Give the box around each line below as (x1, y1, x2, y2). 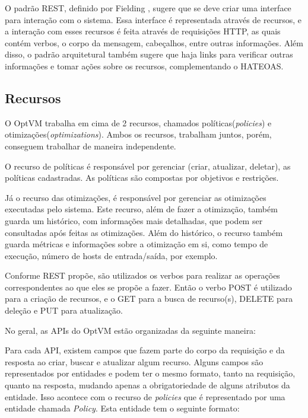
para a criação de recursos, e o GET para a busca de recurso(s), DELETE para (5, 292, 293, 305)
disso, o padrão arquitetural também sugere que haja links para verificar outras (5, 48, 293, 60)
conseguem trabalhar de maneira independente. (5, 139, 176, 152)
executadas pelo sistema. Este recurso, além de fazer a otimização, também (5, 203, 278, 215)
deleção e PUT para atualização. (5, 304, 123, 317)
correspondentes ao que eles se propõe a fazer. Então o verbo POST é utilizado (5, 280, 292, 293)
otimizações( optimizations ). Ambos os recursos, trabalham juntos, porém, (5, 128, 272, 141)
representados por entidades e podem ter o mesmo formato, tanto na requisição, (5, 367, 296, 379)
